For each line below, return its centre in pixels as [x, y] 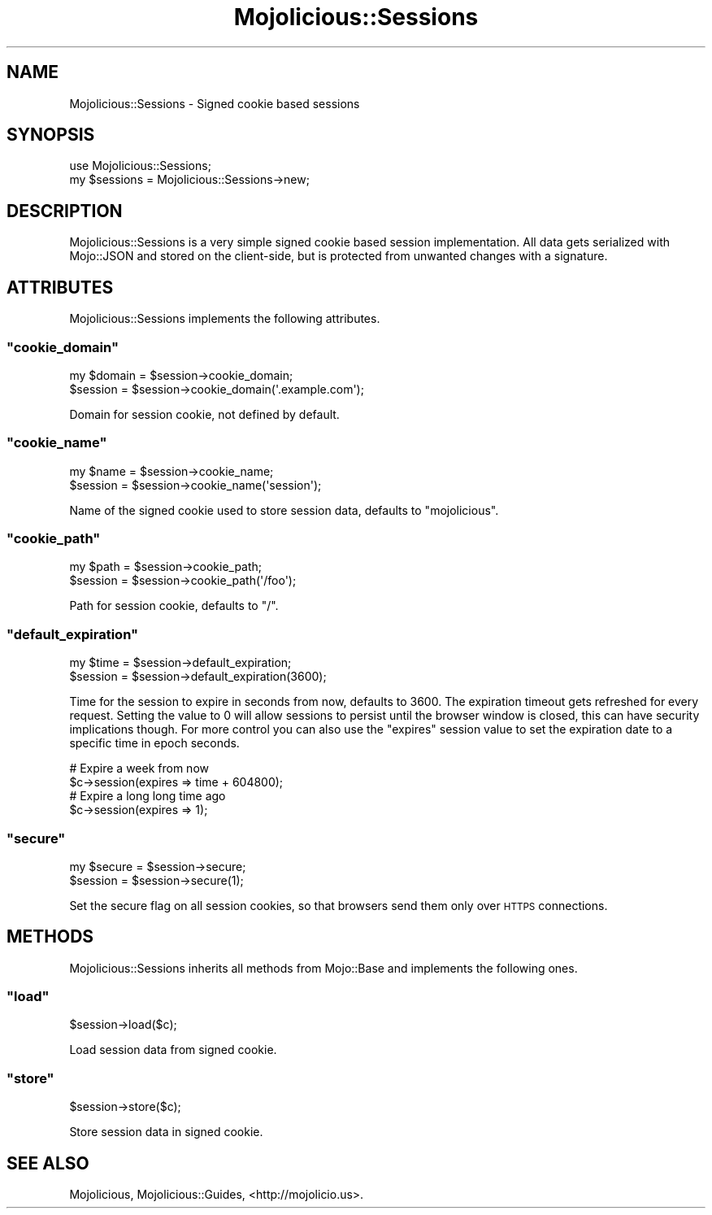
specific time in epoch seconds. [154, 743]
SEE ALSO [48, 1163]
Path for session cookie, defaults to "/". [174, 606]
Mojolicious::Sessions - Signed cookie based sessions [215, 103]
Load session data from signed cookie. [173, 1050]
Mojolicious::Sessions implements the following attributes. [225, 319]
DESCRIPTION [65, 211]
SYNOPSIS [51, 135]
